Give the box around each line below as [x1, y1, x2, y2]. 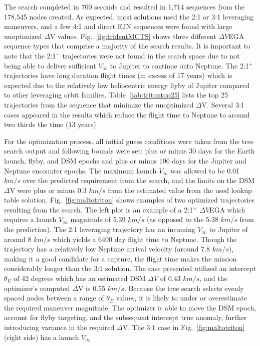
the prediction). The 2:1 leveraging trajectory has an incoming [4, 224, 195, 234]
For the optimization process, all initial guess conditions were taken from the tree [4, 135, 254, 146]
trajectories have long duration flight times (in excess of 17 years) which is [4, 70, 232, 80]
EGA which [209, 204, 245, 214]
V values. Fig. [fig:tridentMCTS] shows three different [50, 30, 216, 41]
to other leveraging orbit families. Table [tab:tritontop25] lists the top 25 [4, 89, 228, 100]
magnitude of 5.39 [70, 214, 126, 224]
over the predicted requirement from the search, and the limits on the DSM [23, 175, 255, 185]
